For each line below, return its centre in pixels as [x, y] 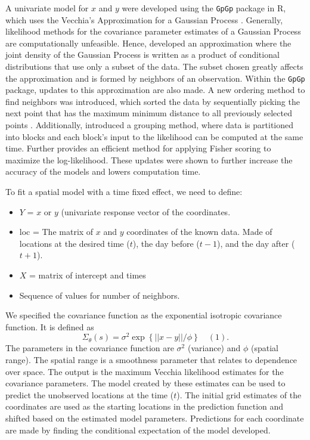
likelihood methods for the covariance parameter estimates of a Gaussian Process [153, 31]
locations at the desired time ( [75, 243]
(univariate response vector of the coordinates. [146, 211]
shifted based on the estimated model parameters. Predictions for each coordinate [155, 418]
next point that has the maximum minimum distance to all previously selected [149, 113]
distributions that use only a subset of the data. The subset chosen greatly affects [154, 66]
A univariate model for [47, 8]
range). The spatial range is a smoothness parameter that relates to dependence [151, 360]
